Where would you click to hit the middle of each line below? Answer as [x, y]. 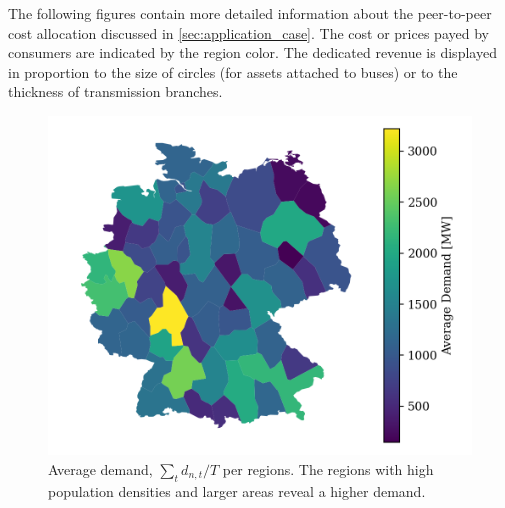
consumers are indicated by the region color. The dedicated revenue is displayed [252, 52]
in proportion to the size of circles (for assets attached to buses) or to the [233, 71]
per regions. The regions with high [328, 468]
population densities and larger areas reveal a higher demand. [237, 490]
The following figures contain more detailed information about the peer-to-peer [250, 13]
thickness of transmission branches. [115, 91]
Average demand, [100, 468]
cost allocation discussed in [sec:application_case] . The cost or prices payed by [248, 32]
